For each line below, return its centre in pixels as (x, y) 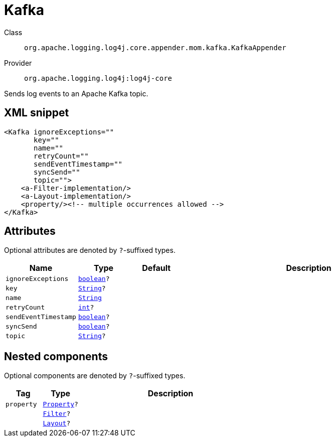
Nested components (56, 356)
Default (156, 268)
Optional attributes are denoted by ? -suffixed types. (90, 250)
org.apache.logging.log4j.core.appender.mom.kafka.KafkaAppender (155, 47)
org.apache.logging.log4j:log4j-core (98, 78)
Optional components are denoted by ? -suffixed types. (95, 376)
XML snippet (37, 113)
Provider (18, 63)
